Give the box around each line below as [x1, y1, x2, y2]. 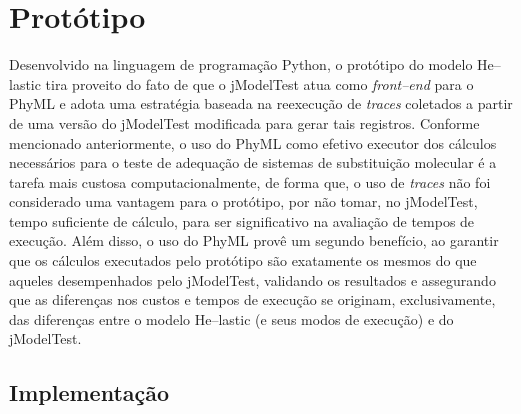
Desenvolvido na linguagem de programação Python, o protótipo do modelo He [9, 54, 494, 75]
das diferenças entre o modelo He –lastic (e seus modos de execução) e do [9, 308, 454, 329]
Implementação [9, 377, 170, 408]
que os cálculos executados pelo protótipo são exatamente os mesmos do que [9, 250, 477, 271]
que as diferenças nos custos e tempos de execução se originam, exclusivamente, [9, 289, 496, 310]
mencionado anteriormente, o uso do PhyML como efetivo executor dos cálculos [9, 132, 497, 153]
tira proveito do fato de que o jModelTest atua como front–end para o [45, 73, 474, 94]
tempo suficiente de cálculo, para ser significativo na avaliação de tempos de [9, 210, 475, 231]
